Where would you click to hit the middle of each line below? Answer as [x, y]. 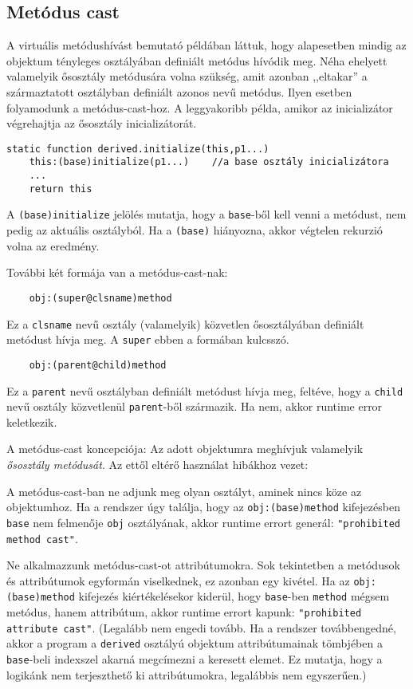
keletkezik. [32, 421]
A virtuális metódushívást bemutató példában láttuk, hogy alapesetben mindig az [206, 45]
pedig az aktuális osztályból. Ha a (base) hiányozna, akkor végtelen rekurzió [195, 230]
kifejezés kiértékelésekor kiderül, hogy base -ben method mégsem [234, 596]
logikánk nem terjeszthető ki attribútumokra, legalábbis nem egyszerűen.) [187, 674]
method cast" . [42, 538]
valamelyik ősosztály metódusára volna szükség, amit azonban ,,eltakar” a [187, 76]
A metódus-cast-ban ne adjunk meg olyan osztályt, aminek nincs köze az [184, 491]
